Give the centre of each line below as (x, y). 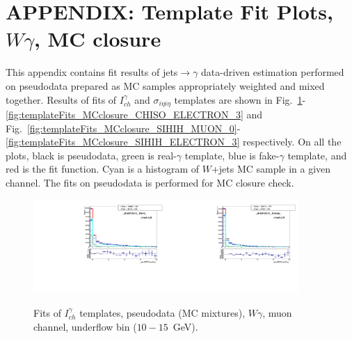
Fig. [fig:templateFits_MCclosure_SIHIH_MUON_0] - (123, 128)
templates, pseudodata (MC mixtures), (162, 312)
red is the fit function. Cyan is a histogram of (102, 169)
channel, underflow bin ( (85, 326)
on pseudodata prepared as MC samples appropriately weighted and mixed (165, 85)
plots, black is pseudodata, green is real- (91, 155)
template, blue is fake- (232, 155)
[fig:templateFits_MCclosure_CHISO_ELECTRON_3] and (134, 114)
